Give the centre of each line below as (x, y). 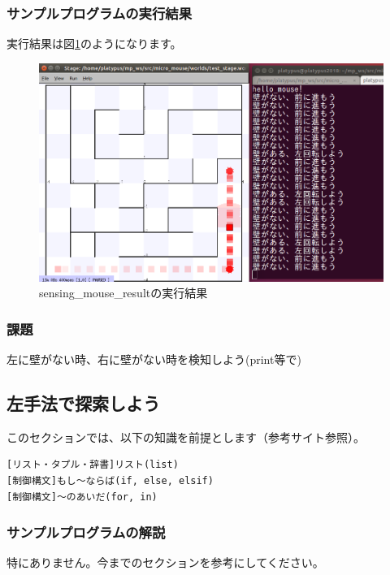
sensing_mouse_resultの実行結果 (123, 293)
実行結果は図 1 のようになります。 (94, 43)
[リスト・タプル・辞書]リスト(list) (93, 465)
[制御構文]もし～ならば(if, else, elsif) (110, 480)
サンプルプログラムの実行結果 (100, 13)
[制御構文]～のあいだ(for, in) (82, 497)
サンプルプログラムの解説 (86, 532)
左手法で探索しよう (83, 402)
